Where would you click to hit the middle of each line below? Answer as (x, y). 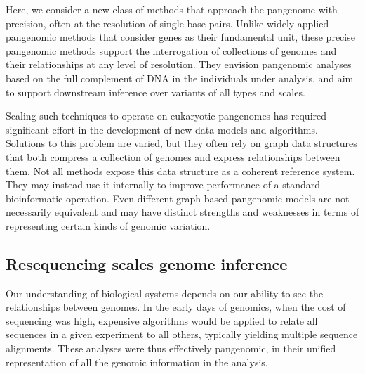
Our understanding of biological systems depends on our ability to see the (165, 293)
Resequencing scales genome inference (147, 263)
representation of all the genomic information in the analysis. (137, 362)
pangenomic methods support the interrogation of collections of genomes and (171, 50)
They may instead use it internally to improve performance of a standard (163, 185)
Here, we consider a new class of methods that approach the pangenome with (172, 9)
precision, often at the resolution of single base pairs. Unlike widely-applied (167, 23)
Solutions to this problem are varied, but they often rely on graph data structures (181, 143)
